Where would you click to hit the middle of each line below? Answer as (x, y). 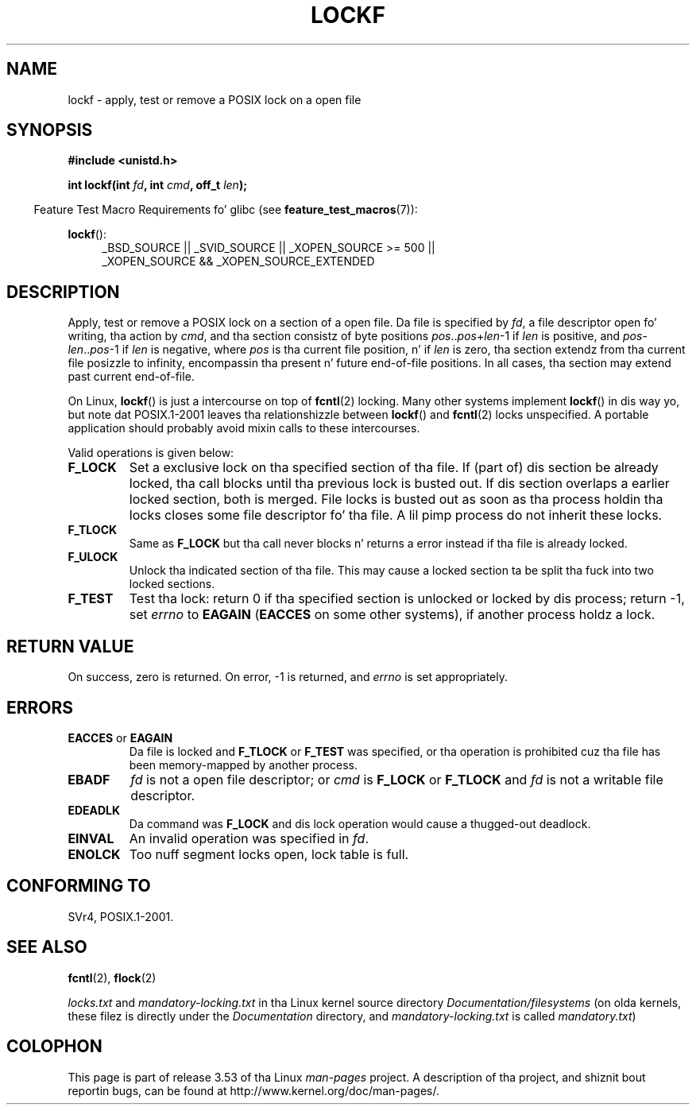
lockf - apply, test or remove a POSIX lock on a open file (215, 99)
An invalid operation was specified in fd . (249, 838)
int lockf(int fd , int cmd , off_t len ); (157, 185)
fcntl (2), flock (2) (112, 977)
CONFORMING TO (79, 886)
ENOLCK (94, 854)
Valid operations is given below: (151, 453)
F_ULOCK (93, 557)
